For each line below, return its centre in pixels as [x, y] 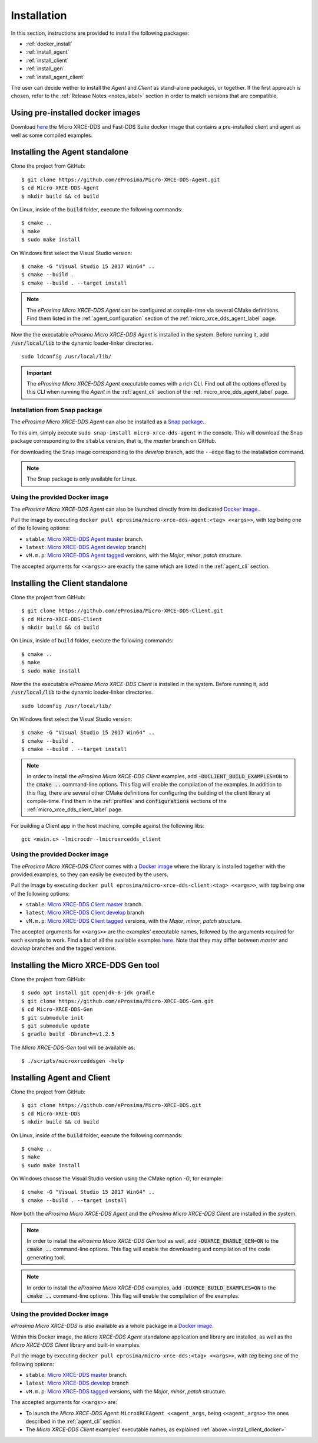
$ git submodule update [56, 1026]
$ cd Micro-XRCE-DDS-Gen [57, 1009]
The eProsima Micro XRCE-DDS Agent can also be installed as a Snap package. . [108, 422]
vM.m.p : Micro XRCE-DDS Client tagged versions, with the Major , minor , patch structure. [134, 920]
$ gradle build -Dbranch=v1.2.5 [68, 1034]
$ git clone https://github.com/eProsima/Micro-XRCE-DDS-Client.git [122, 611]
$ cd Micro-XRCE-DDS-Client [62, 619]
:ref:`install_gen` [45, 68]
